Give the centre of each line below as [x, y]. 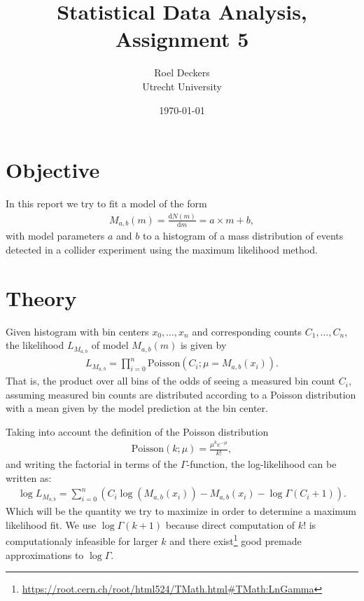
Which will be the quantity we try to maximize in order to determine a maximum [181, 511]
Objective [53, 170]
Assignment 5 [182, 39]
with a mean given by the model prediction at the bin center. [137, 408]
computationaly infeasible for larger [82, 541]
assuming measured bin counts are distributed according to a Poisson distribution [181, 394]
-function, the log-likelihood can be [261, 464]
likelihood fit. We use [51, 524]
